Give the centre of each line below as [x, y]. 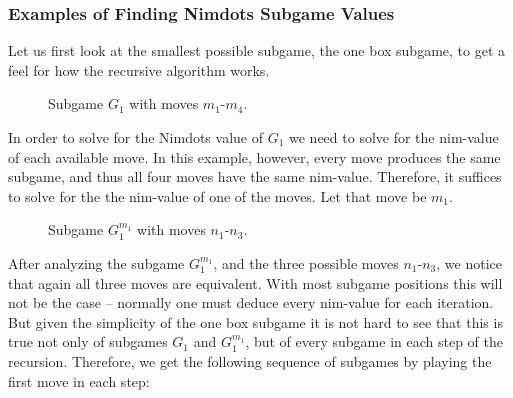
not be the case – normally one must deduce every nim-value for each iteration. [251, 302]
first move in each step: [79, 380]
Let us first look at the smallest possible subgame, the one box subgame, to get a [257, 50]
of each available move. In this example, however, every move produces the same [254, 156]
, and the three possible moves [306, 262]
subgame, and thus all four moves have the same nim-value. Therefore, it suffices [255, 176]
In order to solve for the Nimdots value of [135, 137]
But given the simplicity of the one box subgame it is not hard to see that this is [255, 321]
